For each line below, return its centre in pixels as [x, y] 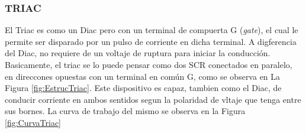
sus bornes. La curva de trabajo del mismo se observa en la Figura [125, 111]
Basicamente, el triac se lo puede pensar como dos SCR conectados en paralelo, [149, 64]
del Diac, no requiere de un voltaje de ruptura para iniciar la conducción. [138, 53]
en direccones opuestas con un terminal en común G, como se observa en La [143, 76]
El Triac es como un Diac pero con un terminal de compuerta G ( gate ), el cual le [152, 30]
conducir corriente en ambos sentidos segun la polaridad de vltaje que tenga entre [153, 99]
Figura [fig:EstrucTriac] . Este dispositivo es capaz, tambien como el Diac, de [143, 88]
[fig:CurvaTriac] [33, 122]
